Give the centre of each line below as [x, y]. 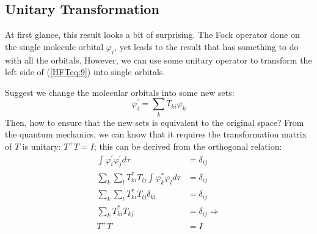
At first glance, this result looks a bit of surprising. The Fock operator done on [152, 35]
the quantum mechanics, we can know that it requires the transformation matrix [156, 134]
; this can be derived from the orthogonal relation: [188, 146]
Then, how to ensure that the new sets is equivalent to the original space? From [155, 122]
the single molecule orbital [54, 46]
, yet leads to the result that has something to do [206, 46]
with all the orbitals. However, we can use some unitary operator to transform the [158, 60]
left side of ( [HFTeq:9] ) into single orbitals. [85, 72]
